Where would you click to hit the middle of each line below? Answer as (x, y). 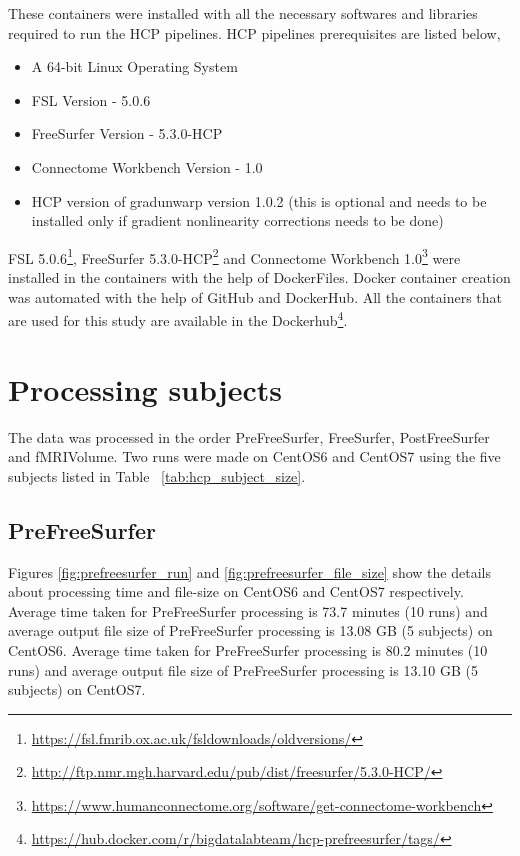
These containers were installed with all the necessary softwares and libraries (243, 13)
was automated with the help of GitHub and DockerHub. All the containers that (255, 296)
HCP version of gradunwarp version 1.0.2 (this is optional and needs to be (259, 200)
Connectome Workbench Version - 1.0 (147, 166)
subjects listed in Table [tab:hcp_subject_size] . (157, 475)
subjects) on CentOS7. (77, 689)
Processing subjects (145, 388)
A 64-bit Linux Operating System (134, 66)
